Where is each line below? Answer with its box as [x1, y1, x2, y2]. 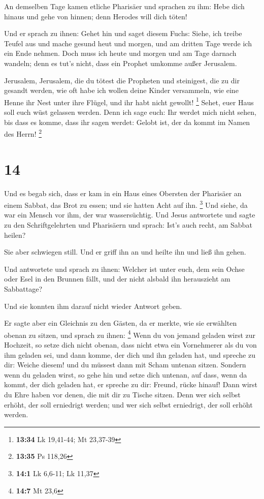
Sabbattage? [4, 283, 43, 294]
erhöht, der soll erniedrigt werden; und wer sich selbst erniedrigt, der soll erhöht [4, 399, 253, 410]
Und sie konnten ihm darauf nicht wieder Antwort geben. [4, 300, 182, 311]
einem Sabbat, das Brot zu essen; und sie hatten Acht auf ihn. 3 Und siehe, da [4, 198, 248, 210]
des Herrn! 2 [4, 127, 42, 139]
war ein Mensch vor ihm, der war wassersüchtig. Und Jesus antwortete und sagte [4, 209, 255, 220]
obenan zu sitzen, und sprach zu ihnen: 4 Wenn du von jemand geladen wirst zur [4, 328, 256, 340]
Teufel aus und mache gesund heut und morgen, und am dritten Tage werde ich [4, 38, 252, 48]
